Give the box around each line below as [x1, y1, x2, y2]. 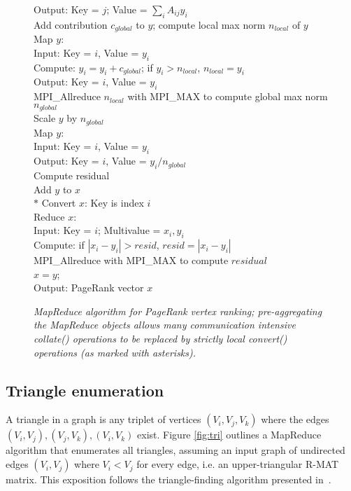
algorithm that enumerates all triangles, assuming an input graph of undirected [6, 443, 345, 457]
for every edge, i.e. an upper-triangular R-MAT [136, 457, 339, 471]
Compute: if [34, 237, 85, 252]
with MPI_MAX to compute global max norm [127, 89, 328, 104]
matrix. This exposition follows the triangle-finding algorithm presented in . [6, 472, 331, 487]
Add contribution [34, 17, 108, 32]
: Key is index [85, 195, 144, 210]
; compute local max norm [152, 17, 266, 32]
